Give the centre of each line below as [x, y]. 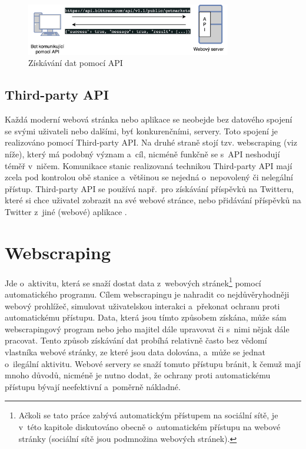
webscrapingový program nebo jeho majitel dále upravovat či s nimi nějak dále [147, 329]
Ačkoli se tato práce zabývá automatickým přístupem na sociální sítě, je [148, 415]
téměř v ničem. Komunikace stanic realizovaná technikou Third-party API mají [149, 165]
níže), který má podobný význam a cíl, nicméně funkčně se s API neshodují [142, 154]
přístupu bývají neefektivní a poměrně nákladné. [93, 386]
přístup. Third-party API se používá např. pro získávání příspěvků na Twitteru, [149, 188]
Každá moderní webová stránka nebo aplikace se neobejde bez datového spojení [149, 119]
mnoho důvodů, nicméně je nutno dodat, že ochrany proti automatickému [138, 375]
